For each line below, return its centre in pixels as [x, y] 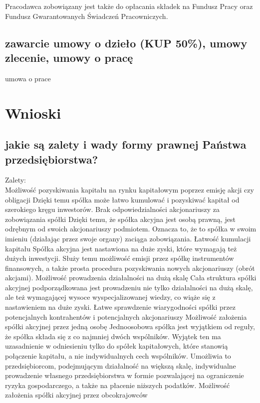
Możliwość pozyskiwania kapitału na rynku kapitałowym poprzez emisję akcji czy [130, 189]
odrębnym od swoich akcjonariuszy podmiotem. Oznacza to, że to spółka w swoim [131, 229]
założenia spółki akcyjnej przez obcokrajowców [76, 395]
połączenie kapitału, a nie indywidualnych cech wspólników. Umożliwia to [118, 356]
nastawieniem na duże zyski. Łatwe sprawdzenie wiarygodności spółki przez [120, 307]
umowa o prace [28, 78]
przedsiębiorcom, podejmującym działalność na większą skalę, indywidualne [121, 365]
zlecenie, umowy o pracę [69, 57]
